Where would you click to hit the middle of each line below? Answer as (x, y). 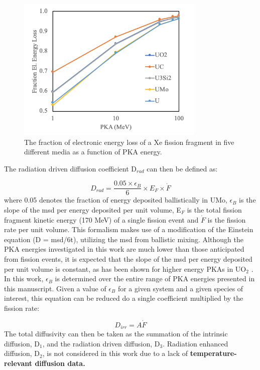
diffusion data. (60, 363)
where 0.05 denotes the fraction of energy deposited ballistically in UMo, (116, 200)
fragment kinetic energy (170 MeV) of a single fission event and (101, 219)
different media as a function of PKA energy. (93, 152)
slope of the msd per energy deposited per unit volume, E (93, 210)
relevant (18, 363)
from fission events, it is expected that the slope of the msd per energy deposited (128, 259)
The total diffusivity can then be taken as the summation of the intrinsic (116, 334)
